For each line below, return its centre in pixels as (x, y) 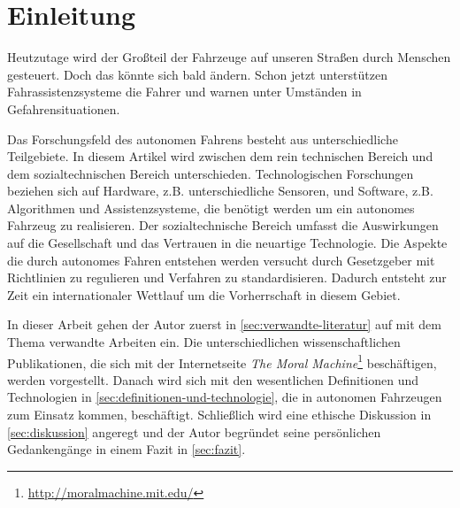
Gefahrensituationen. (64, 108)
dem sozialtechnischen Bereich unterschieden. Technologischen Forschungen (211, 173)
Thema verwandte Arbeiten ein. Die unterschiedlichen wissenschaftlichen (204, 342)
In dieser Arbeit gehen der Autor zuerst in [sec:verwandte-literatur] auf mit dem (224, 324)
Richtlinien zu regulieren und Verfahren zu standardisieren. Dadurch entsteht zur (227, 277)
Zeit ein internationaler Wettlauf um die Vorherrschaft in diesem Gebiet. (204, 294)
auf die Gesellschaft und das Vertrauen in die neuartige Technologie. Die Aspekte (227, 243)
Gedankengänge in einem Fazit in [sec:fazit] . (126, 449)
